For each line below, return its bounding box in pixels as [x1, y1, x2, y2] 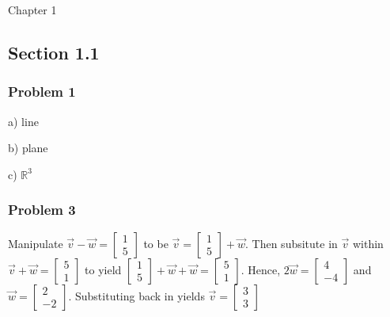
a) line [8, 113, 39, 129]
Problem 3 [8, 200, 76, 220]
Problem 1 [8, 82, 76, 101]
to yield [85, 261, 122, 277]
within [352, 235, 384, 251]
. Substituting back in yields [68, 287, 205, 304]
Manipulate [8, 235, 63, 251]
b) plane [8, 139, 48, 156]
